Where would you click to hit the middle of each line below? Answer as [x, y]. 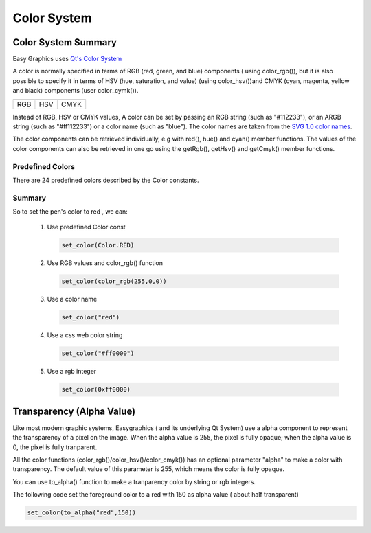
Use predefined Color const [87, 227]
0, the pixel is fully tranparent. [55, 447]
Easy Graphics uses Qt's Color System [67, 59]
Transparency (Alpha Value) [74, 411]
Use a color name [72, 299]
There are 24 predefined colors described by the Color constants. [106, 180]
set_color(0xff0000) [96, 389]
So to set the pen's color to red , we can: [70, 212]
